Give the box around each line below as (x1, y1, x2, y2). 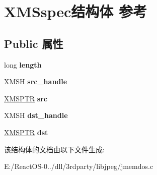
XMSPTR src (4, 93, 47, 103)
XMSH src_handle (4, 76, 67, 87)
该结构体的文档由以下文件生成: (4, 144, 105, 154)
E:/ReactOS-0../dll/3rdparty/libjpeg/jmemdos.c (4, 161, 153, 171)
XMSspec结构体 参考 (4, 1, 147, 22)
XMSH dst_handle (4, 110, 68, 121)
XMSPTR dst (4, 127, 48, 137)
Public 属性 (4, 35, 63, 51)
